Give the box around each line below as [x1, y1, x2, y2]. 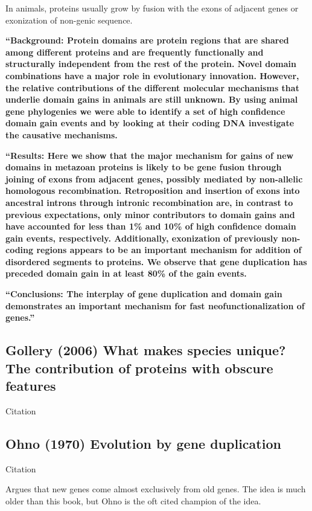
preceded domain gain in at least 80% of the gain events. [5, 267, 247, 280]
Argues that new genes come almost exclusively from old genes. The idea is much [5, 483, 306, 495]
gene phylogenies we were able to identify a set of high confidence [5, 104, 285, 117]
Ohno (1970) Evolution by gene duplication [5, 434, 281, 452]
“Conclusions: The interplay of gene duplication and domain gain [5, 288, 282, 300]
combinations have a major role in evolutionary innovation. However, [5, 69, 299, 82]
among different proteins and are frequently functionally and [5, 45, 264, 58]
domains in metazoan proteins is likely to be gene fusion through [5, 161, 282, 173]
